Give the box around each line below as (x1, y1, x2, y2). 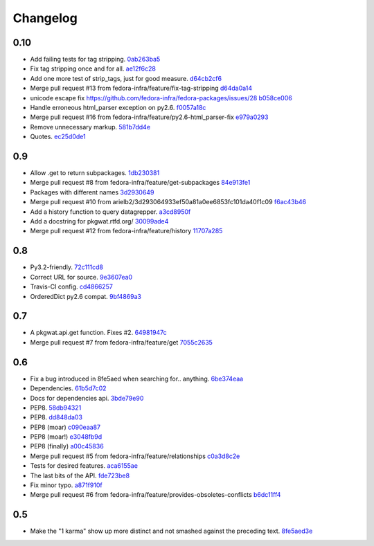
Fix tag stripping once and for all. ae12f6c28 (30, 64, 156, 73)
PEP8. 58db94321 (30, 403, 82, 412)
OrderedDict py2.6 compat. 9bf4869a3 (30, 292, 142, 300)
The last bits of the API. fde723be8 (30, 471, 130, 480)
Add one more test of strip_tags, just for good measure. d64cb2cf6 (30, 74, 222, 82)
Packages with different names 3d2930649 (30, 188, 154, 197)
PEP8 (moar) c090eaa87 (30, 423, 100, 431)
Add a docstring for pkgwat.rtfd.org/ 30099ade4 (30, 217, 169, 226)
